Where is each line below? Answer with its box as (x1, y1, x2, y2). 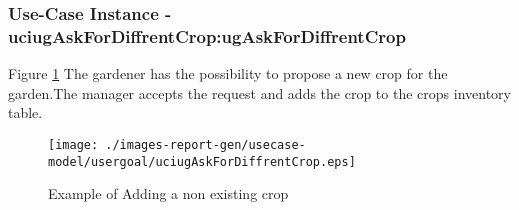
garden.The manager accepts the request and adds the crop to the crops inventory (8, 82, 511, 103)
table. (8, 102, 43, 123)
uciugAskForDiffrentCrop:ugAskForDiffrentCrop (8, 23, 406, 48)
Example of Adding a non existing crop (48, 183, 289, 204)
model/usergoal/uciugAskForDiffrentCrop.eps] (48, 154, 356, 169)
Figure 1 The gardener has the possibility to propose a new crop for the (8, 63, 448, 84)
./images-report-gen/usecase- (105, 137, 306, 152)
